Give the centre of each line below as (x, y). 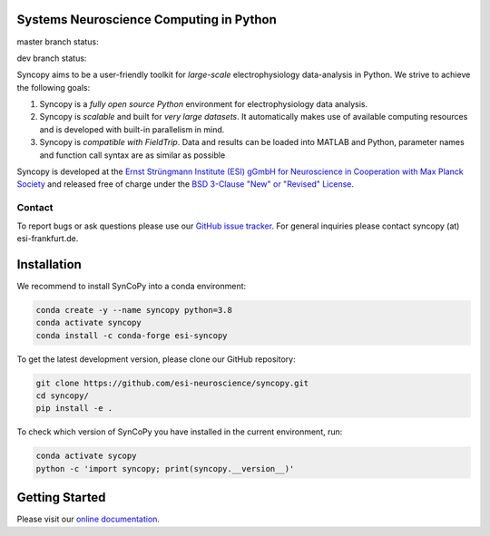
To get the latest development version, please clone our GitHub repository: (156, 359)
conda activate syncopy (89, 323)
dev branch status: (52, 58)
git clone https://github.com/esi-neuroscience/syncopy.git (172, 383)
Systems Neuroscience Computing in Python (147, 19)
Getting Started (61, 497)
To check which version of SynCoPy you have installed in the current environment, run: (180, 432)
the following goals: (54, 87)
